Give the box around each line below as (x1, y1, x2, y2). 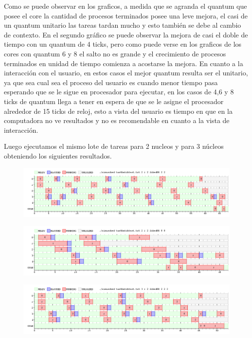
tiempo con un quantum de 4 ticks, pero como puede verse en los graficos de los (4, 39, 242, 49)
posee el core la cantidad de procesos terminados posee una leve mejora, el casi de (4, 10, 248, 20)
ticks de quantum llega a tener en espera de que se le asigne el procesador (4, 96, 224, 106)
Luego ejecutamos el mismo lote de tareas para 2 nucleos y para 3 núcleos (4, 141, 224, 151)
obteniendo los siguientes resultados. (4, 150, 112, 160)
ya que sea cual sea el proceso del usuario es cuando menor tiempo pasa (4, 77, 218, 87)
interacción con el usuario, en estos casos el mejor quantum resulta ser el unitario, (4, 68, 248, 78)
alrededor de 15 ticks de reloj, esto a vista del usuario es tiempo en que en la (4, 106, 233, 116)
